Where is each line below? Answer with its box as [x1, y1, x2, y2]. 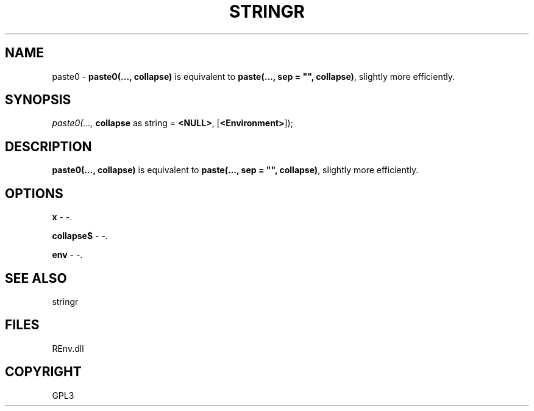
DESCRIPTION [5, 138, 92, 154]
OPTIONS [5, 185, 63, 201]
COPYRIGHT [5, 364, 82, 380]
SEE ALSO [5, 270, 67, 286]
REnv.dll [52, 343, 84, 354]
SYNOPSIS [5, 92, 71, 108]
